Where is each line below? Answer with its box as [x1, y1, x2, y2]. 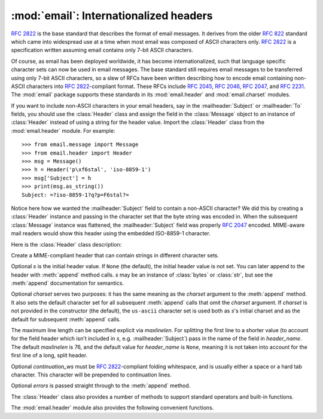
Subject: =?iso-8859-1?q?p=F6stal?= [22, 192, 129, 198]
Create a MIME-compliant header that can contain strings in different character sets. [11, 251, 220, 259]
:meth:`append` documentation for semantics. [11, 280, 124, 287]
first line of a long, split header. [11, 352, 88, 359]
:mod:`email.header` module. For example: [11, 127, 115, 134]
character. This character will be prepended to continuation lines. [11, 371, 172, 378]
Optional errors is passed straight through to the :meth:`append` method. [11, 382, 191, 389]
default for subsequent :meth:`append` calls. [11, 315, 121, 323]
